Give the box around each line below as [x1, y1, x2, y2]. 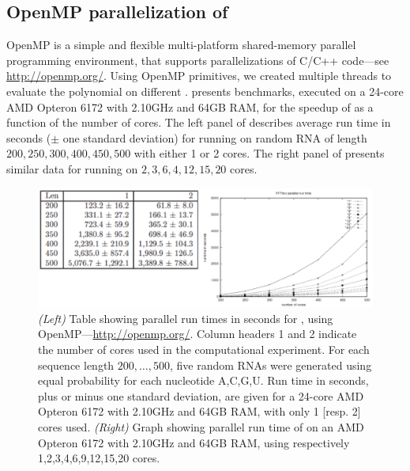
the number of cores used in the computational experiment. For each [38, 341, 370, 358]
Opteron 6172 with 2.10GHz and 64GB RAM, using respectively [38, 434, 350, 450]
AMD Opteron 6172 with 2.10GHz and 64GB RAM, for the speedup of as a [6, 98, 374, 115]
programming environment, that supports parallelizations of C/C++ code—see [6, 51, 389, 68]
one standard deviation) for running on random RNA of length [62, 129, 367, 146]
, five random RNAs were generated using [169, 356, 372, 373]
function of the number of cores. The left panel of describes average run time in [6, 114, 391, 131]
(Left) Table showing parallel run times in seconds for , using [38, 310, 333, 326]
